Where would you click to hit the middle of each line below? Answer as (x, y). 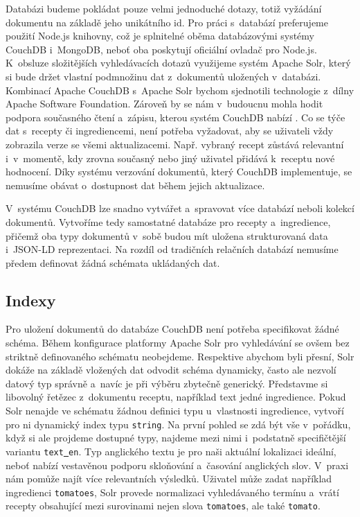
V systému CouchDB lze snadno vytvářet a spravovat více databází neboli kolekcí (180, 208)
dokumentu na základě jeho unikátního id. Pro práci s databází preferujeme (167, 22)
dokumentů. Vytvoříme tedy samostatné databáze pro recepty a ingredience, (168, 221)
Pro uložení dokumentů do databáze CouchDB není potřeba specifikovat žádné (172, 329)
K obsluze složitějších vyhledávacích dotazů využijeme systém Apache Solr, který (178, 63)
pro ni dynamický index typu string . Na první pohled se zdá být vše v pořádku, (178, 424)
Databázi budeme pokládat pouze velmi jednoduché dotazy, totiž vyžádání (164, 8)
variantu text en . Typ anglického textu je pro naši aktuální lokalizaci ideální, (171, 451)
